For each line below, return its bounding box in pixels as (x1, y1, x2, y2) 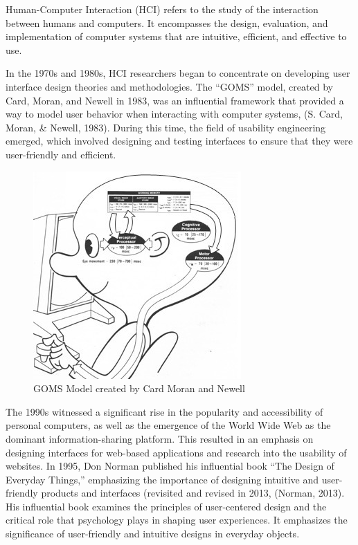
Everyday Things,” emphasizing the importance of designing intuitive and (6, 472, 319, 486)
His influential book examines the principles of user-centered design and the (6, 499, 327, 513)
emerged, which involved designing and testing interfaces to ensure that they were (6, 133, 353, 148)
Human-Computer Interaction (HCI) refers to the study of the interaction (6, 2, 319, 16)
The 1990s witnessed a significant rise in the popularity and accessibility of (6, 404, 323, 418)
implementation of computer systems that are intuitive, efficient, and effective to (6, 29, 347, 44)
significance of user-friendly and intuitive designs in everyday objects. (6, 526, 300, 541)
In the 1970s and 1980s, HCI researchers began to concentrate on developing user (6, 66, 350, 80)
